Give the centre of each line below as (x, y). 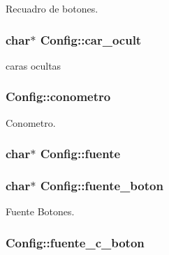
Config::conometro (58, 96)
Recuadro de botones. (52, 8)
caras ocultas (34, 65)
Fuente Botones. (40, 211)
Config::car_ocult (91, 39)
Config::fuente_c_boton (75, 242)
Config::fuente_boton (102, 185)
